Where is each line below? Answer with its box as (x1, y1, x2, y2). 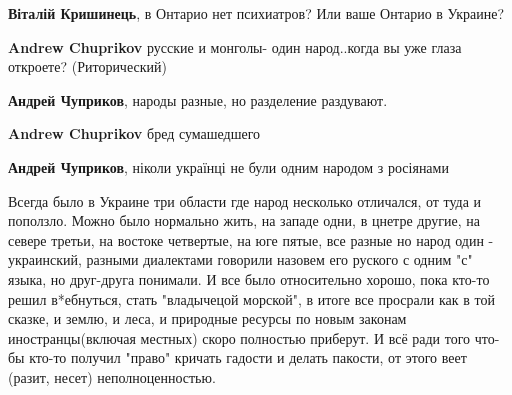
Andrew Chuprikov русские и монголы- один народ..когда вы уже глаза (8, 36, 462, 57)
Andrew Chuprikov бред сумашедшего (8, 123, 261, 144)
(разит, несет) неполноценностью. (8, 366, 216, 387)
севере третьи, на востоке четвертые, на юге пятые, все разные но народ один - (8, 229, 494, 250)
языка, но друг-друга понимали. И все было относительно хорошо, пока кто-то (8, 268, 490, 289)
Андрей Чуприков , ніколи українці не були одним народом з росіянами (8, 156, 449, 177)
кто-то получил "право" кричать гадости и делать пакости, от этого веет (29, 347, 467, 368)
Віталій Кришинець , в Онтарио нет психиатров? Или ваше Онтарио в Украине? (8, 3, 505, 23)
